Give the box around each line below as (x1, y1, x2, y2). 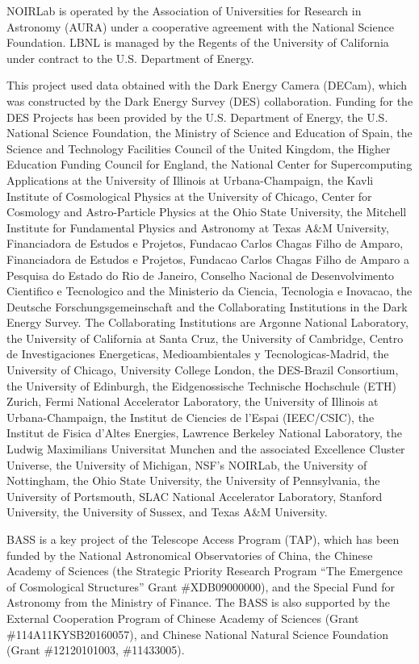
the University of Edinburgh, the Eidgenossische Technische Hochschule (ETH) (6, 377, 396, 394)
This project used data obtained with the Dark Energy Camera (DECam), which (6, 77, 408, 94)
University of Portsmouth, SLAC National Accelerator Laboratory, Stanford (6, 487, 383, 504)
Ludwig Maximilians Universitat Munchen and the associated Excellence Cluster (6, 441, 405, 457)
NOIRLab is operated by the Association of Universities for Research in (6, 2, 362, 19)
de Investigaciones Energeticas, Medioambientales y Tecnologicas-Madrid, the (6, 345, 389, 362)
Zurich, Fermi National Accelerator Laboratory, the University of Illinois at (6, 393, 379, 410)
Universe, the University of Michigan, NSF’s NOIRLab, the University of (6, 456, 367, 473)
